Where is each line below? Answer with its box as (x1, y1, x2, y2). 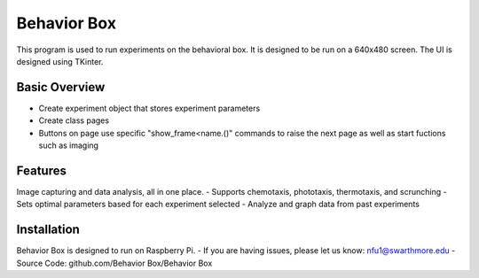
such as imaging (38, 140, 99, 151)
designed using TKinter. (16, 56, 104, 66)
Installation (16, 222, 80, 237)
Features (16, 163, 67, 178)
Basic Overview (16, 80, 106, 95)
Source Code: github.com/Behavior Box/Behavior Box (16, 258, 213, 268)
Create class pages (38, 115, 110, 126)
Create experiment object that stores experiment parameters (38, 103, 261, 113)
